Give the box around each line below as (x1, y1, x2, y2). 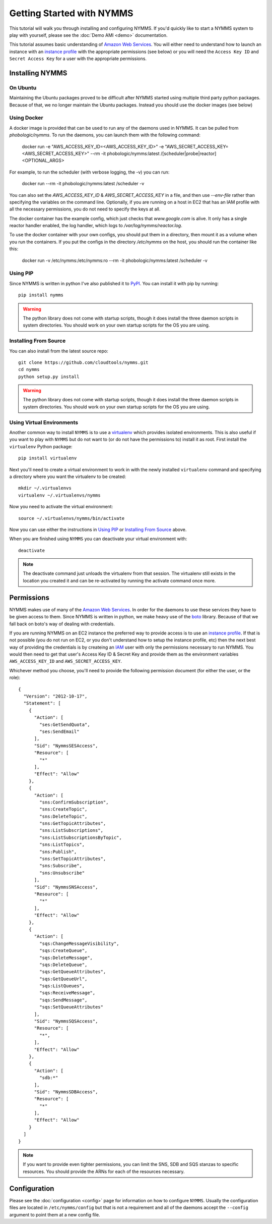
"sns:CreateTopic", (39, 807, 88, 812)
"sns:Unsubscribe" (39, 870, 85, 876)
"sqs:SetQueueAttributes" (39, 1004, 103, 1010)
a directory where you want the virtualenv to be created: (9, 473, 126, 480)
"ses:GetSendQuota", (39, 722, 90, 727)
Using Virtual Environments (9, 419, 79, 426)
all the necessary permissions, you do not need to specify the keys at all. (9, 206, 161, 212)
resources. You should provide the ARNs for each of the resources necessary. (23, 1168, 185, 1175)
